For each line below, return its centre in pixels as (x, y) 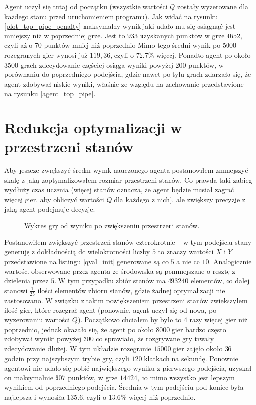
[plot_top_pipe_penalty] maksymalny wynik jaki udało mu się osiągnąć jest (120, 26)
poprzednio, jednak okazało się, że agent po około (79, 329)
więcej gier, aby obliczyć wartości (54, 199)
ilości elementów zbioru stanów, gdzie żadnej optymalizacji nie (131, 290)
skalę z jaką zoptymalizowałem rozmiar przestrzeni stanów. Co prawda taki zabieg (128, 180)
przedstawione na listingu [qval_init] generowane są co (86, 261)
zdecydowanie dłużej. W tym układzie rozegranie (78, 349)
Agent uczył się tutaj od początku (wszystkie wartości (86, 6)
